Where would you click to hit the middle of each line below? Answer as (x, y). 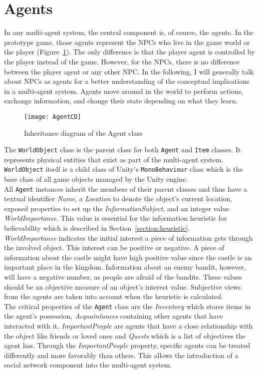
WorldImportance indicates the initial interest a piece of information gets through (129, 237)
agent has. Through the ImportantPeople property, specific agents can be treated (127, 345)
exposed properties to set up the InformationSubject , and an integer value (117, 208)
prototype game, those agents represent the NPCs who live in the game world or (127, 42)
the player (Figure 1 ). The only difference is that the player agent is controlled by (129, 52)
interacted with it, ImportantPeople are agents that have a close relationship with (129, 326)
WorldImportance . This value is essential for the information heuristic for (116, 218)
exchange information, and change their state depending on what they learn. (121, 101)
